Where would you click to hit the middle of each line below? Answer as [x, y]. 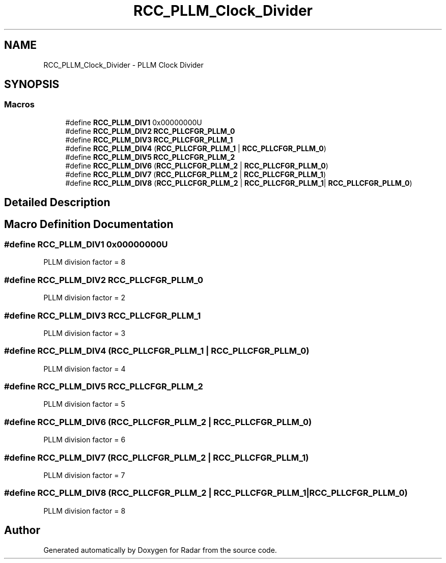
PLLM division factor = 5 [84, 404]
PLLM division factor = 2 [84, 298]
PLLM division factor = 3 [85, 333]
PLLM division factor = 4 [85, 369]
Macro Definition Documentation [89, 224]
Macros [19, 105]
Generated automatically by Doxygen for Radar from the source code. [160, 550]
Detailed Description [57, 203]
